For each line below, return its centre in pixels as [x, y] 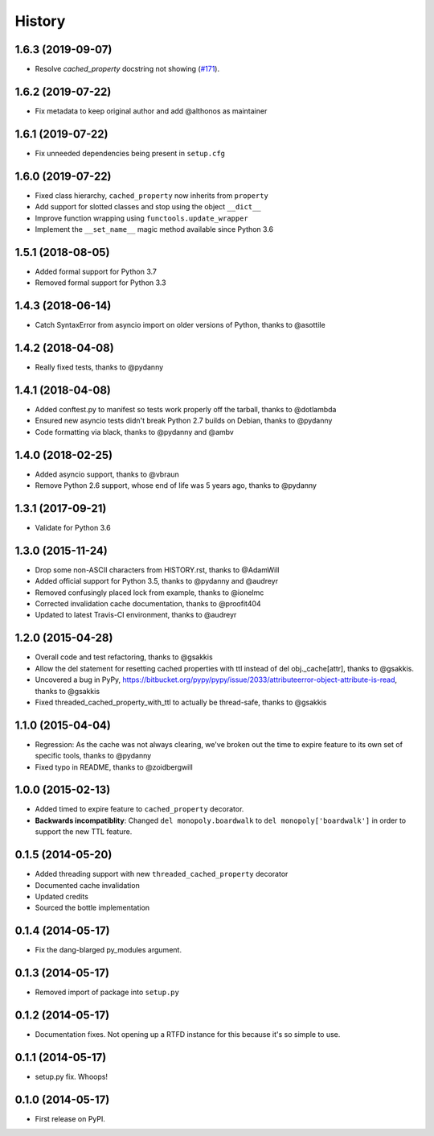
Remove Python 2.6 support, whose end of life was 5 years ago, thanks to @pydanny [176, 485]
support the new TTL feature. [84, 832]
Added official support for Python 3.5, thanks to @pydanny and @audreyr [157, 581]
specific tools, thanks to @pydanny [93, 756]
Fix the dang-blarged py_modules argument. [108, 950]
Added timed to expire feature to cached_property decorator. [139, 809]
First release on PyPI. [70, 1118]
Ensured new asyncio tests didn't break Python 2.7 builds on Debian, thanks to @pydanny [184, 421]
